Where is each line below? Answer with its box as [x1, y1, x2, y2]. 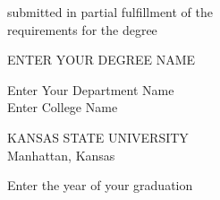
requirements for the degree [7, 20, 157, 39]
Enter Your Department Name [7, 80, 174, 99]
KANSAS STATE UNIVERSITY [7, 127, 189, 146]
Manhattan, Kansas [7, 145, 115, 164]
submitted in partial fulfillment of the [7, 3, 213, 21]
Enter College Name [7, 98, 118, 117]
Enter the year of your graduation [7, 176, 193, 195]
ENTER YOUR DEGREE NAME [7, 50, 196, 69]
